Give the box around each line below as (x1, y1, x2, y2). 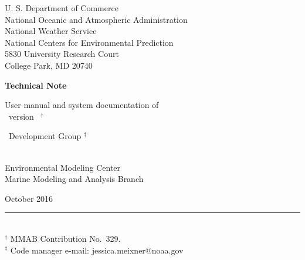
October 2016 (5, 192, 53, 204)
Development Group (8, 130, 82, 142)
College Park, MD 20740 (5, 59, 93, 71)
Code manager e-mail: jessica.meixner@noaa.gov (10, 244, 184, 256)
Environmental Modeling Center (5, 161, 121, 173)
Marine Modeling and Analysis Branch (5, 173, 144, 185)
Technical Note (5, 79, 67, 91)
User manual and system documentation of (5, 99, 159, 111)
